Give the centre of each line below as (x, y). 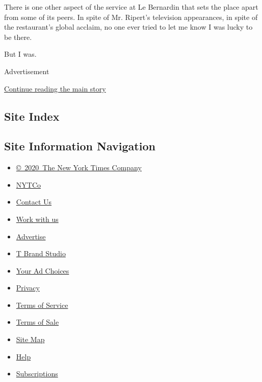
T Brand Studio (41, 253)
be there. (18, 37)
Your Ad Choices (43, 270)
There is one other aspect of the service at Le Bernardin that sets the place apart (131, 7)
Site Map (30, 339)
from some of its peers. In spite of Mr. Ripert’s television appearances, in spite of (131, 17)
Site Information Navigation (80, 146)
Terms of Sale (37, 322)
